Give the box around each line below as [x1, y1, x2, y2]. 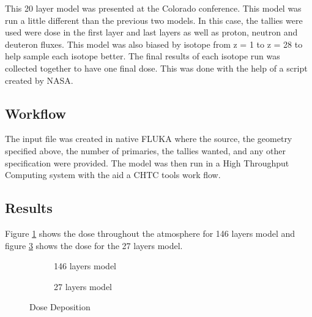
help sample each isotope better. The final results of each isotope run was [5, 50, 280, 62]
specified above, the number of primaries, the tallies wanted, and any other [5, 144, 286, 157]
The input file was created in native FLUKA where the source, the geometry [5, 132, 292, 145]
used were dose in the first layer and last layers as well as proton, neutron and [5, 26, 298, 39]
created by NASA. [5, 73, 73, 86]
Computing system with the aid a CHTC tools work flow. [5, 168, 221, 181]
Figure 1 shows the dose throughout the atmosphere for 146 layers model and [5, 226, 295, 239]
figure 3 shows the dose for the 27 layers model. [5, 239, 183, 252]
